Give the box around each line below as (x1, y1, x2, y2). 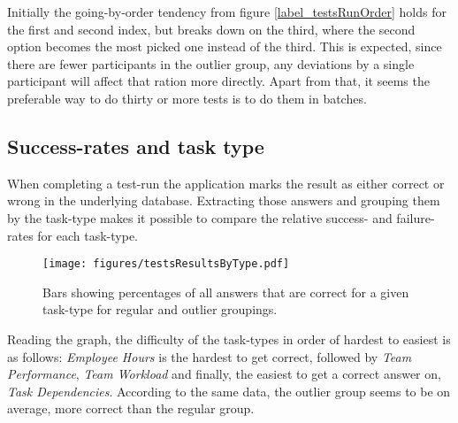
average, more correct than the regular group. (7, 399, 255, 418)
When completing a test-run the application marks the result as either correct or (7, 173, 445, 192)
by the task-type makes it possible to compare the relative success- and (7, 208, 393, 227)
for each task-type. (37, 226, 138, 244)
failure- (396, 208, 435, 227)
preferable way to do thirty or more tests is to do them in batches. (7, 88, 367, 107)
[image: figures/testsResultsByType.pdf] (42, 258, 290, 271)
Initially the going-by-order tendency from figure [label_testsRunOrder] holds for (7, 3, 447, 20)
